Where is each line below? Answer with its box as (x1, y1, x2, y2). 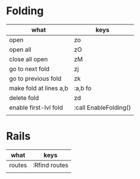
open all (9, 45, 31, 54)
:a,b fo (74, 84, 92, 92)
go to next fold (9, 64, 50, 73)
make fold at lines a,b (9, 84, 68, 92)
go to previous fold (9, 74, 62, 83)
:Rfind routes (32, 161, 69, 169)
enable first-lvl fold (9, 103, 63, 111)
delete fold (9, 93, 39, 102)
